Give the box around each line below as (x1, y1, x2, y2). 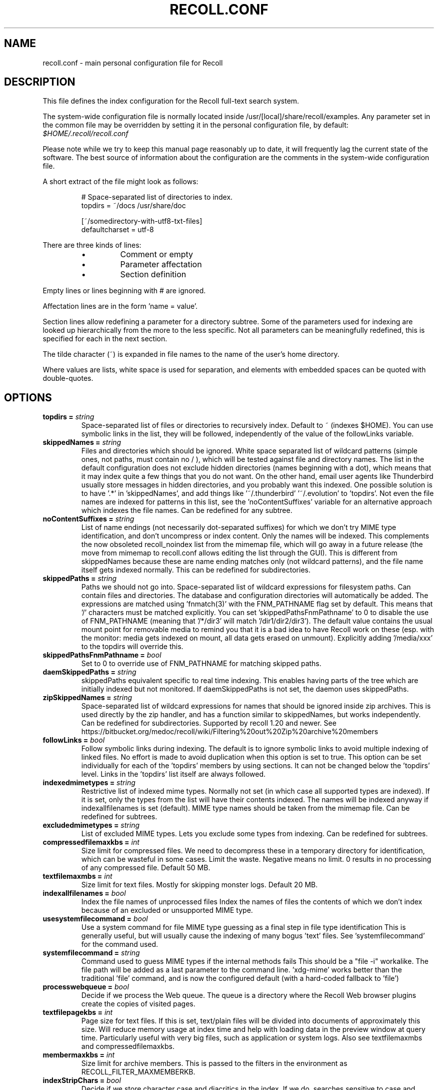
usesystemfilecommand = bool (42, 914, 148, 923)
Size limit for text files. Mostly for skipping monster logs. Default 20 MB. (81, 880, 318, 889)
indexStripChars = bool (42, 1076, 121, 1085)
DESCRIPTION (4, 76, 75, 89)
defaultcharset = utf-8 (81, 225, 154, 234)
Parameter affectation (120, 259, 202, 270)
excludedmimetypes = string (42, 821, 139, 830)
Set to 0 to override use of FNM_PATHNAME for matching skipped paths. (81, 659, 321, 668)
